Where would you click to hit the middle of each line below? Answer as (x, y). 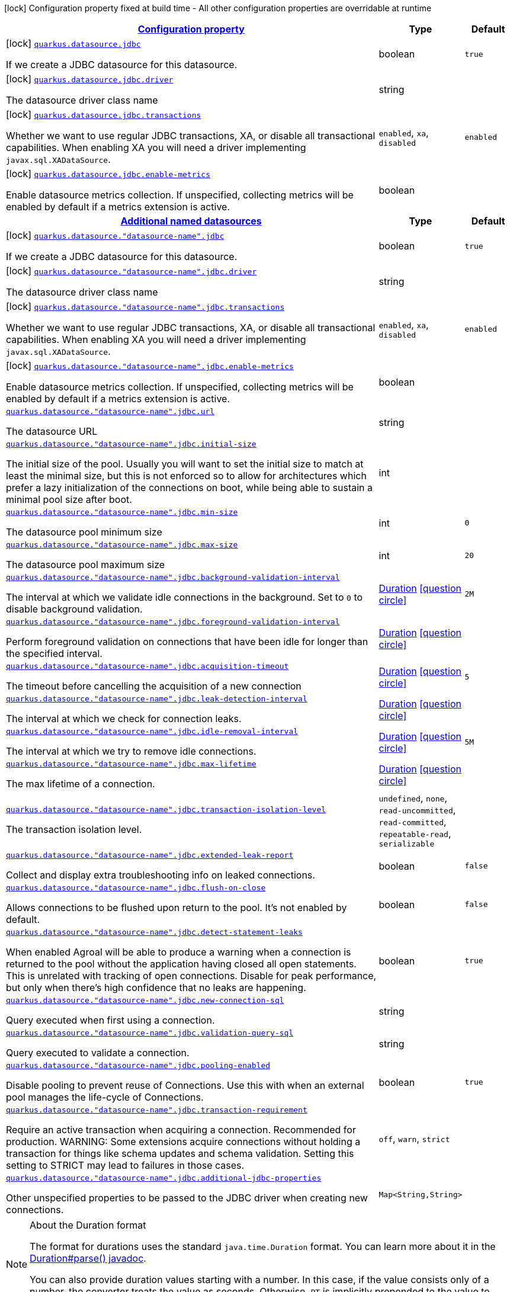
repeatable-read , (415, 833)
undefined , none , (413, 798)
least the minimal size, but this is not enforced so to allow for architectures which (186, 476)
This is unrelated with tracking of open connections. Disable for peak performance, (191, 976)
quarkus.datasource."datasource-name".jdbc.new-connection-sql (145, 1000)
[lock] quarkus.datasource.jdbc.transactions (104, 114)
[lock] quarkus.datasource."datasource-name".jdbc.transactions (145, 306)
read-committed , (413, 822)
